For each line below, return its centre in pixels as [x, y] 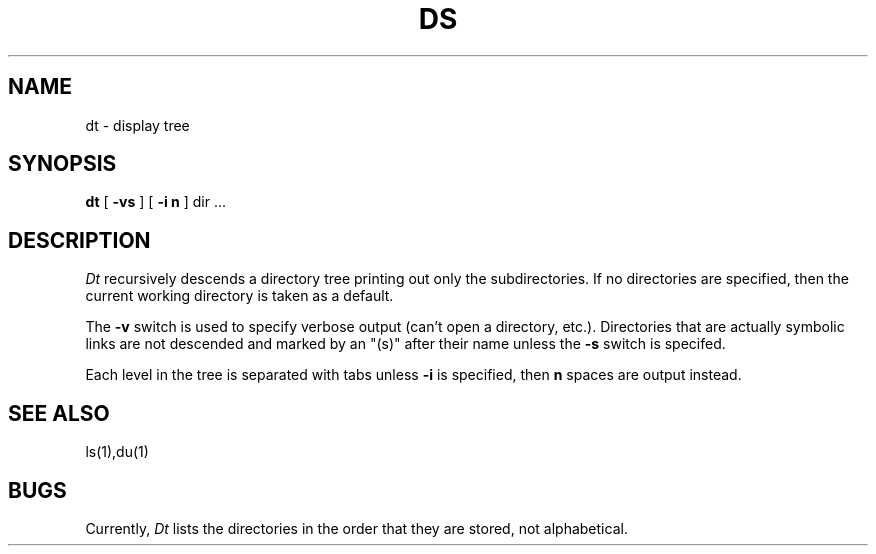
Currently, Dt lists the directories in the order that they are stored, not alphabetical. [356, 528]
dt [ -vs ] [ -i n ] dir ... [156, 202]
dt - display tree [137, 125]
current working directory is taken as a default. [239, 296]
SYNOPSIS [62, 164]
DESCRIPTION [79, 240]
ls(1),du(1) [117, 452]
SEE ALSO [59, 413]
